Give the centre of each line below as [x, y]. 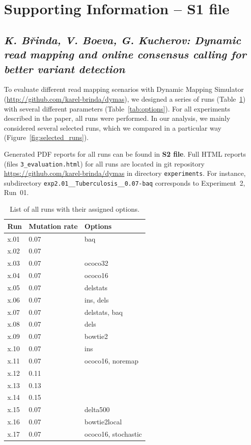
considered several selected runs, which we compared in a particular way [113, 127]
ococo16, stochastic [113, 434]
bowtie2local [103, 422]
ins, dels [97, 299]
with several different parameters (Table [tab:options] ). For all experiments [117, 108]
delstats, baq [104, 312]
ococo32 [97, 263]
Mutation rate [53, 226]
